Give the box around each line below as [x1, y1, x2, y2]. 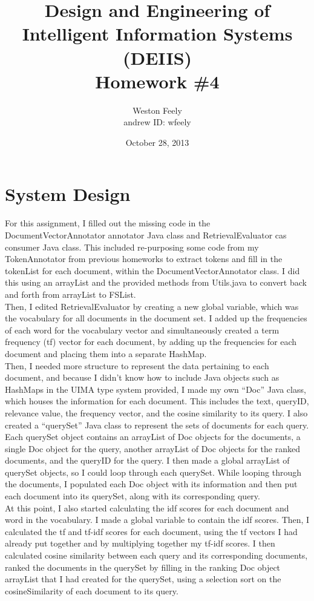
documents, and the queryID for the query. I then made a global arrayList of [5, 454, 290, 467]
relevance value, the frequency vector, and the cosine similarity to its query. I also [5, 406, 308, 419]
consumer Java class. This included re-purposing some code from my [5, 240, 259, 253]
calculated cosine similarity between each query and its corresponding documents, [5, 549, 308, 562]
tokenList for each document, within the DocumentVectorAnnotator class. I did [5, 264, 300, 277]
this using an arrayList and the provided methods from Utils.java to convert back [5, 276, 307, 289]
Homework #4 [95, 68, 220, 93]
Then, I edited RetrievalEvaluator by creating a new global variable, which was [5, 300, 299, 312]
